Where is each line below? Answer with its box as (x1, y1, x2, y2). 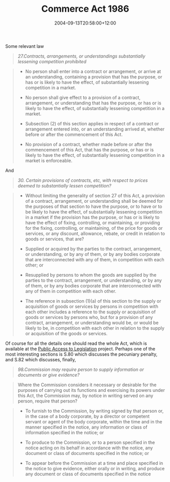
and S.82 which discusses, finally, (5, 356, 76, 362)
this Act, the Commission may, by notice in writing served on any (17, 392, 154, 398)
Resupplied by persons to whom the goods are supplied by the (25, 272, 157, 278)
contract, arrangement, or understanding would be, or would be (25, 319, 159, 326)
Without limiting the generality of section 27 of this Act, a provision (25, 192, 165, 199)
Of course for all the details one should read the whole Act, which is (5, 340, 147, 346)
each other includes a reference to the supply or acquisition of (25, 309, 156, 315)
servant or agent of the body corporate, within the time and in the (25, 418, 162, 424)
